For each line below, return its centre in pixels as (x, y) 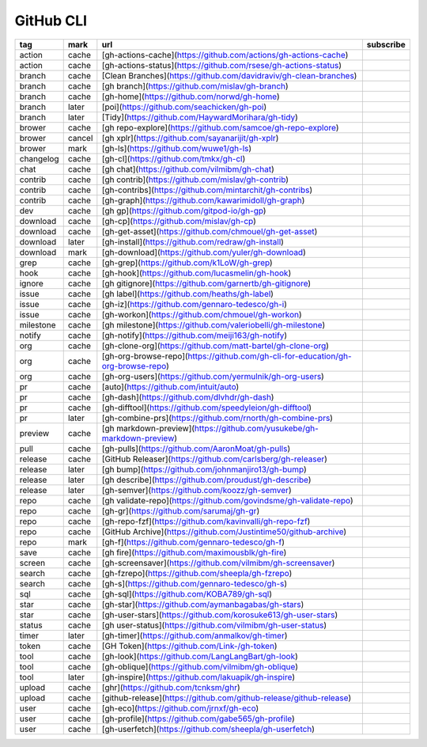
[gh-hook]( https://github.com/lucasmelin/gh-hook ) (196, 273)
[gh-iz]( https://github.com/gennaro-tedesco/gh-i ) (195, 304)
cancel (80, 138)
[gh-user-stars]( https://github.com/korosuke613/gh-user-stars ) (220, 615)
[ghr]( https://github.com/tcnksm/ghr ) (171, 687)
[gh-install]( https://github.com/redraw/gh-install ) (193, 241)
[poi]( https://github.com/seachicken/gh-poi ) (184, 107)
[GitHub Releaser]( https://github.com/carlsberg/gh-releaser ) (215, 459)
